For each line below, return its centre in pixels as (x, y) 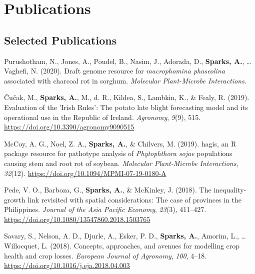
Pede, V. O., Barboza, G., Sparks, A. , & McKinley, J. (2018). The (108, 190)
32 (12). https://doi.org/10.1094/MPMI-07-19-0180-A (85, 173)
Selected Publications (60, 40)
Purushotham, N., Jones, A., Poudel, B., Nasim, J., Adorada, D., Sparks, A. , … (128, 61)
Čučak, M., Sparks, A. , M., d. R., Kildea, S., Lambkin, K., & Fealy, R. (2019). (127, 97)
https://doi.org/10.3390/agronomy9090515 (69, 127)
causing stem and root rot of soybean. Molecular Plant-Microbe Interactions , (121, 163)
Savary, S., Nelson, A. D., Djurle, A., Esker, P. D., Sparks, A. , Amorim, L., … (125, 236)
